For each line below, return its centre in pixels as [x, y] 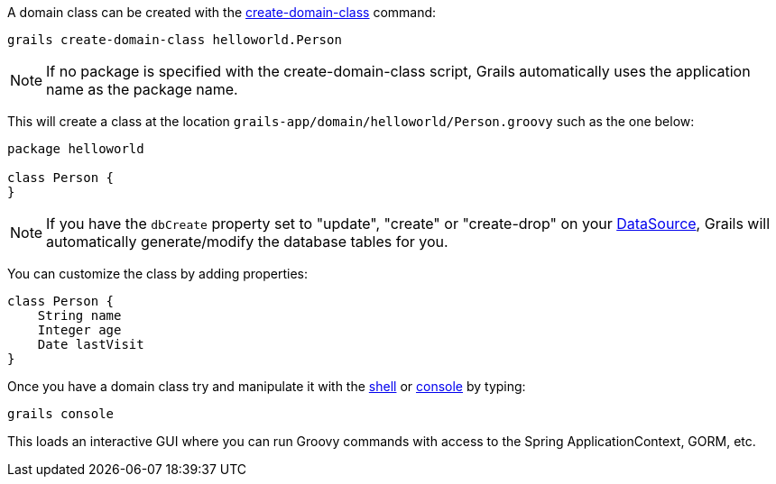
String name [79, 315]
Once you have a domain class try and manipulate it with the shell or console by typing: [267, 386]
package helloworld [76, 149]
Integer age [79, 330]
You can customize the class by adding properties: [158, 274]
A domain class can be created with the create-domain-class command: [222, 12]
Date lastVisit [91, 344]
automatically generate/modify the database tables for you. [247, 242]
